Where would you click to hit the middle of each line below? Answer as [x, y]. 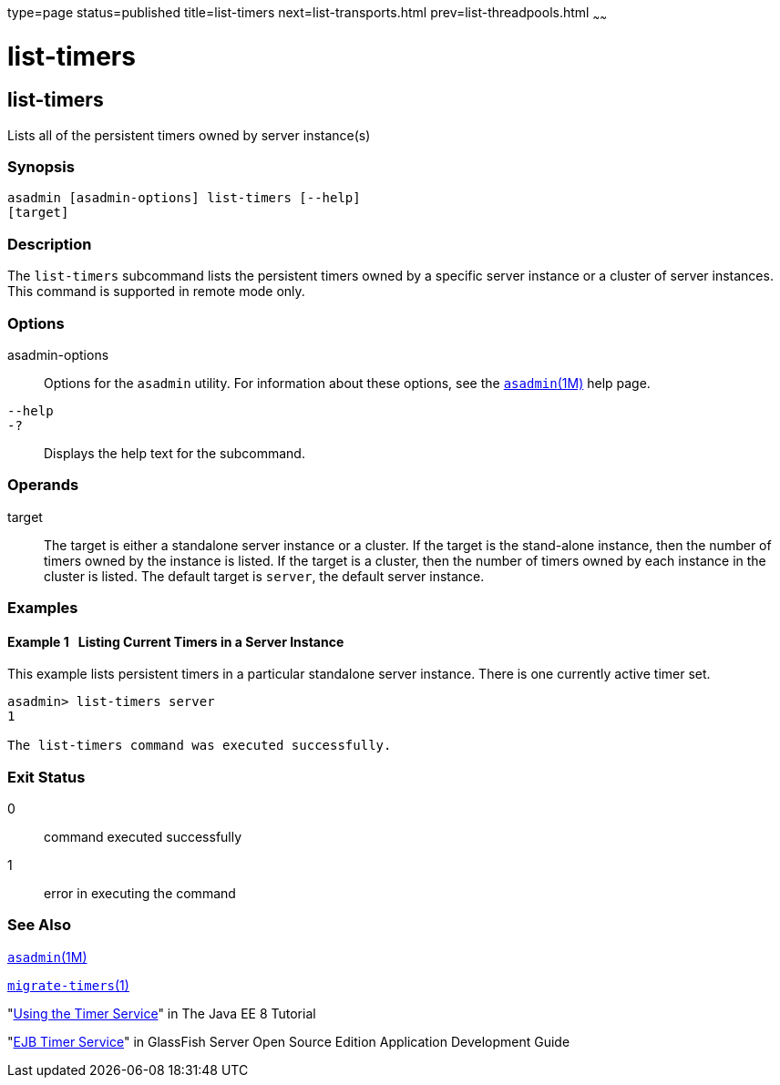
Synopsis [41, 167]
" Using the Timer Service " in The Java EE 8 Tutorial [162, 1013]
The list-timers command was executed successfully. [200, 746]
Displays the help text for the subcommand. [174, 453]
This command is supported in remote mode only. [156, 292]
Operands [43, 485]
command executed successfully [143, 837]
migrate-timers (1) [68, 985]
